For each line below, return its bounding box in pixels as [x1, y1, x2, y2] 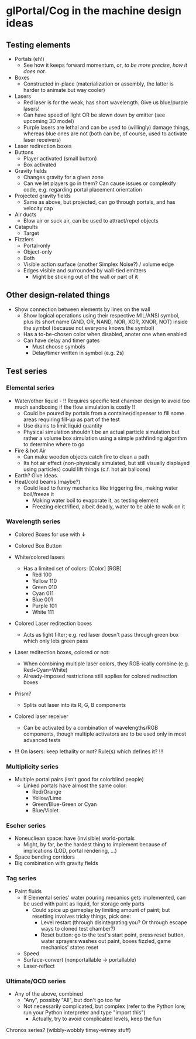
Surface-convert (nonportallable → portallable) [23, 956, 136, 963]
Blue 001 [32, 596, 53, 603]
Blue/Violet [32, 807, 59, 814]
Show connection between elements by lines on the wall [14, 306, 151, 313]
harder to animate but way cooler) [23, 87, 105, 93]
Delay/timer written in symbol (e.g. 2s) [32, 349, 125, 356]
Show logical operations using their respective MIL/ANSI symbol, [23, 312, 180, 319]
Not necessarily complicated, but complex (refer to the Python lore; [23, 1003, 186, 1010]
